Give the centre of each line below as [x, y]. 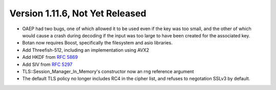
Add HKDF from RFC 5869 [50, 57]
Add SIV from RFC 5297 [47, 64]
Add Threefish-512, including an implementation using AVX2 [86, 50]
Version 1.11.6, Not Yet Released [78, 13]
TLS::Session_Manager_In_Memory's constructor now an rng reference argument [108, 71]
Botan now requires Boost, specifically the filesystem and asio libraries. [97, 43]
